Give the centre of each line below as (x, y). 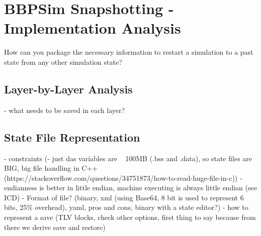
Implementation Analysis (93, 28)
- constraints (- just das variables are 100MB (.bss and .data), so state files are (128, 158)
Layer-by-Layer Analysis (68, 89)
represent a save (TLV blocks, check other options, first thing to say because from (130, 217)
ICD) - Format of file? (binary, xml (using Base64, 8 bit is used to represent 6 (124, 197)
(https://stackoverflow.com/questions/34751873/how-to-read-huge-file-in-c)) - (123, 178)
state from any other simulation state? (63, 62)
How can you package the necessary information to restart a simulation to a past (129, 52)
